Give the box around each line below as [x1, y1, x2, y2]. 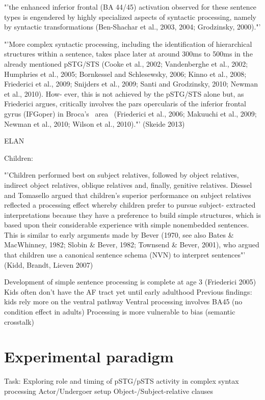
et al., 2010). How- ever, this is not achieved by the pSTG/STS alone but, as [4, 88, 244, 99]
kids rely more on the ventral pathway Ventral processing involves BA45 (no [4, 296, 243, 307]
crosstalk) [4, 316, 34, 327]
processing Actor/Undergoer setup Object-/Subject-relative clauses [4, 385, 214, 396]
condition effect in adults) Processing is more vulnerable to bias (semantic [4, 306, 235, 317]
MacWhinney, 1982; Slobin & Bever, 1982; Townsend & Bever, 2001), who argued [4, 239, 259, 250]
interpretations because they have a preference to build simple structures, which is [4, 209, 261, 220]
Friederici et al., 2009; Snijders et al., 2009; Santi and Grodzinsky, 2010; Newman [4, 78, 258, 89]
